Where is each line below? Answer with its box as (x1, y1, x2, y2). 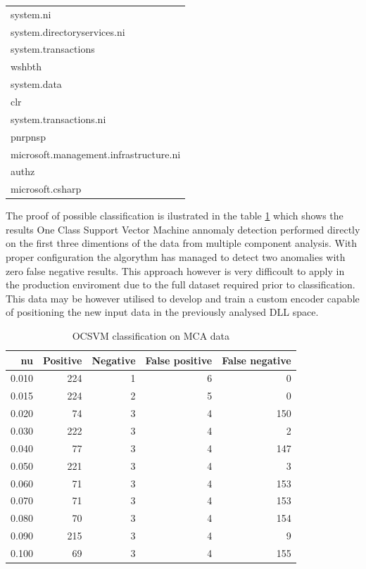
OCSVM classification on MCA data (72, 328, 230, 343)
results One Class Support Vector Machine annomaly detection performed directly (6, 222, 360, 236)
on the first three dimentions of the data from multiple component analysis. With (6, 236, 357, 250)
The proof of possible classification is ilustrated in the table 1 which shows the (6, 208, 343, 223)
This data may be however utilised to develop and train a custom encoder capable (6, 290, 360, 305)
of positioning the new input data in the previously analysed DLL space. (6, 305, 319, 319)
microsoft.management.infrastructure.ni (11, 146, 181, 161)
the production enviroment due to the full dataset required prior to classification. (6, 277, 355, 292)
